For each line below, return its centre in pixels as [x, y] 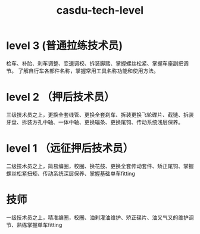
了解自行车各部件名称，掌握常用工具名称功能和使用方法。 [88, 71]
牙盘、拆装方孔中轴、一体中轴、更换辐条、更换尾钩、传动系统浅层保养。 [95, 122]
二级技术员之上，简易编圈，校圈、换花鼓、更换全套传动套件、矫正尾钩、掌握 [100, 166]
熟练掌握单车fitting [39, 224]
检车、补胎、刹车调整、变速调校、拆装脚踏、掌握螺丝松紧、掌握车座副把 [95, 63]
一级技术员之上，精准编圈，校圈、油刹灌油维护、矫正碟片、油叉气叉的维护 [97, 217]
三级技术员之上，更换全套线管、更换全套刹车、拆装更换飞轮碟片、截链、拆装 [100, 114]
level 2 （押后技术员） [60, 97]
